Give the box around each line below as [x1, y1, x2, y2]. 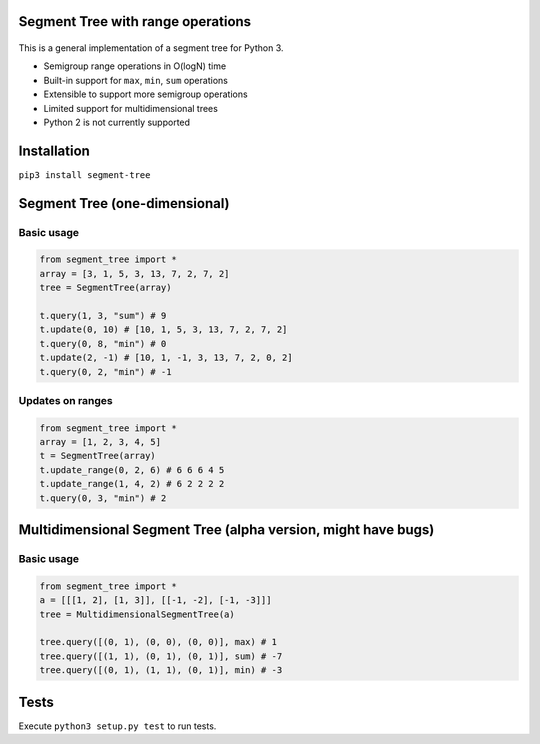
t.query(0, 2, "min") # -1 [39, 366, 172, 377]
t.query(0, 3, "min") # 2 [39, 492, 167, 504]
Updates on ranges [18, 393, 114, 407]
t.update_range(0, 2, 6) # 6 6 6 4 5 [39, 464, 225, 475]
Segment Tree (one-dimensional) [18, 195, 230, 212]
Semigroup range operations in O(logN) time [43, 60, 227, 72]
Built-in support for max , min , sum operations [43, 74, 229, 86]
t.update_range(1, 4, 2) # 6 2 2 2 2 [39, 478, 225, 490]
